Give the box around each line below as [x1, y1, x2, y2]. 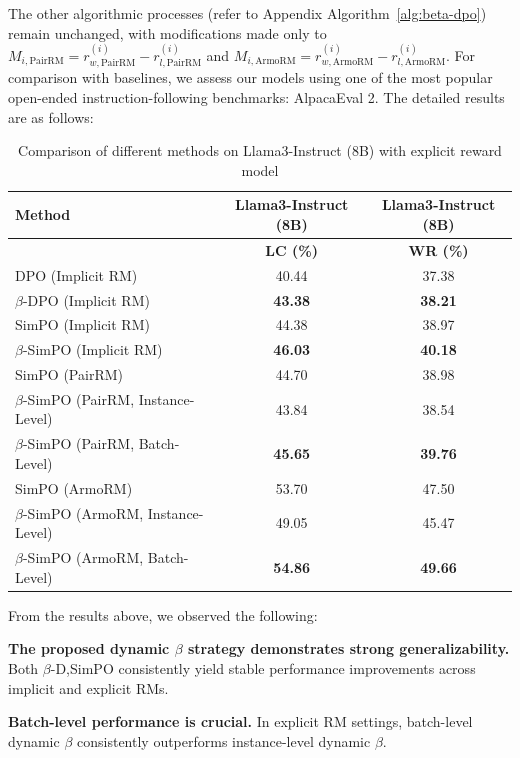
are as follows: [8, 106, 94, 127]
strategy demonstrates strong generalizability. [187, 638, 510, 659]
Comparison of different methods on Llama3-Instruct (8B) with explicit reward [18, 140, 502, 161]
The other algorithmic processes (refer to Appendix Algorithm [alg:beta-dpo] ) [8, 3, 487, 23]
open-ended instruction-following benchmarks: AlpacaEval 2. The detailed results [8, 87, 505, 108]
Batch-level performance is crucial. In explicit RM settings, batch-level [8, 711, 473, 732]
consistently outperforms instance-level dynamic [77, 730, 371, 751]
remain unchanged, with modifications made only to [8, 22, 327, 43]
